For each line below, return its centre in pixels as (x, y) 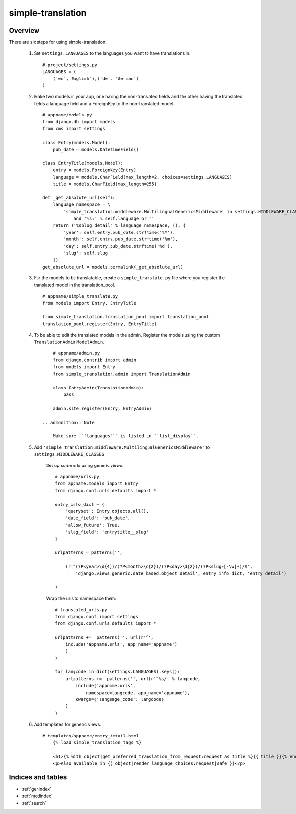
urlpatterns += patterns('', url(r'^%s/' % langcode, (133, 678)
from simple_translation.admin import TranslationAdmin (122, 374)
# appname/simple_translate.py (80, 296)
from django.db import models (79, 122)
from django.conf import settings (96, 617)
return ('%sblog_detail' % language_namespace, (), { (119, 225)
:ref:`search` (34, 803)
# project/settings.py (70, 65)
